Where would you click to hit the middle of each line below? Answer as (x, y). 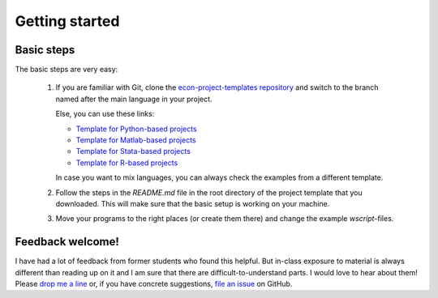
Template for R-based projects (127, 163)
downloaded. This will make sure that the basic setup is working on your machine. (193, 203)
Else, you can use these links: (105, 114)
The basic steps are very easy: (67, 70)
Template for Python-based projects (137, 129)
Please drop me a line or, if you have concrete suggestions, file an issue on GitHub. (154, 284)
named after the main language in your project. (134, 99)
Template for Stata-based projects (133, 151)
